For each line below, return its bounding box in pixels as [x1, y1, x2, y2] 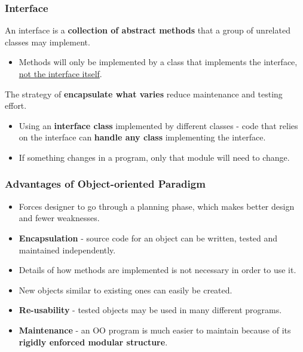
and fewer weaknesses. [19, 212, 100, 224]
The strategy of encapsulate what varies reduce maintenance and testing [5, 87, 283, 100]
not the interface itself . [19, 68, 102, 79]
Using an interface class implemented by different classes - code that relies [19, 119, 298, 131]
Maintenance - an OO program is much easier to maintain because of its [19, 323, 291, 336]
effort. [5, 99, 27, 112]
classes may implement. [5, 35, 90, 48]
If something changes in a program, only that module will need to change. [19, 151, 290, 163]
